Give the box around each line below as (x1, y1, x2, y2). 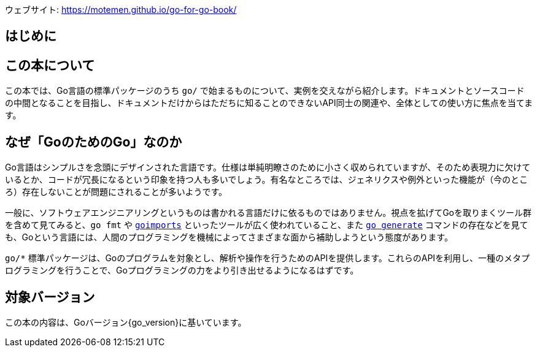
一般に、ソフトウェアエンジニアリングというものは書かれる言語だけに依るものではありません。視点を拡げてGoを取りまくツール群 (5, 207, 531, 218)
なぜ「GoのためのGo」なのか (5, 134, 182, 150)
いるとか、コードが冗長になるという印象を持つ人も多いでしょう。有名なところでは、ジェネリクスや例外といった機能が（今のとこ (5, 174, 528, 185)
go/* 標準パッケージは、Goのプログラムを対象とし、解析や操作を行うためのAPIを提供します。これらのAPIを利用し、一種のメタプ (5, 253, 530, 264)
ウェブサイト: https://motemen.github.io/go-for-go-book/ (5, 4, 237, 15)
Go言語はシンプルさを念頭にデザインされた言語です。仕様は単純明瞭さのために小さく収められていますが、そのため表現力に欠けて (5, 162, 531, 173)
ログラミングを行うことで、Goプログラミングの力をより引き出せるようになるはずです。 (5, 265, 359, 276)
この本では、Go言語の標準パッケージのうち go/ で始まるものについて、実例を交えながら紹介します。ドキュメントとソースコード (5, 85, 525, 96)
